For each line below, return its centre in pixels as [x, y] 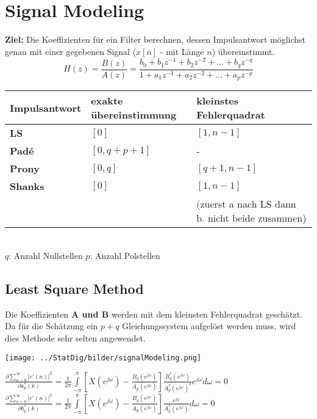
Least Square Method [74, 288]
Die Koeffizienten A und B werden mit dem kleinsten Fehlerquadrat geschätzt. [154, 314]
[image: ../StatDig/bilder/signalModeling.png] [103, 358]
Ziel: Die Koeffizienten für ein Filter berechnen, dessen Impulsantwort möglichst [155, 39]
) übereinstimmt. [243, 51]
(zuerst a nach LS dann [246, 204]
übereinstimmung [134, 115]
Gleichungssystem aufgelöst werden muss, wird [209, 326]
